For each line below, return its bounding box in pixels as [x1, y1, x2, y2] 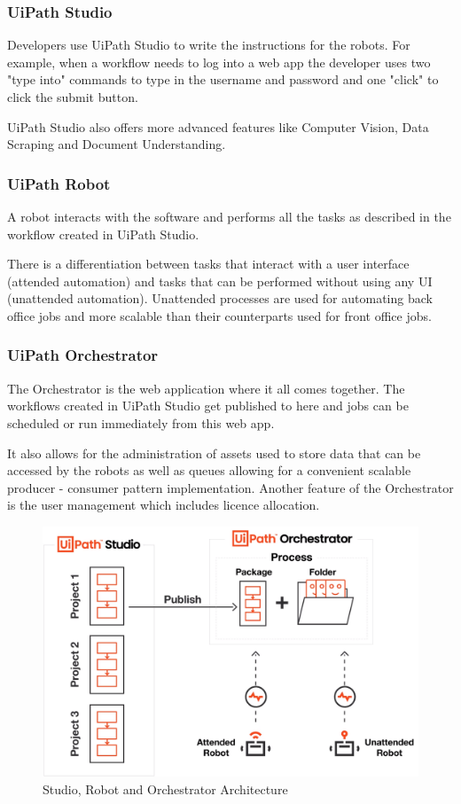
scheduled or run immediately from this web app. [7, 413, 275, 432]
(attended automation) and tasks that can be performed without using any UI [7, 271, 433, 290]
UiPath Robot [7, 172, 111, 194]
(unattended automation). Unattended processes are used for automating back [7, 289, 433, 308]
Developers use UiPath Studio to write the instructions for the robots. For [7, 35, 410, 54]
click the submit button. [7, 88, 138, 105]
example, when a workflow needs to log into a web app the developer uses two [7, 52, 431, 71]
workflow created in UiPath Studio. [7, 224, 199, 243]
